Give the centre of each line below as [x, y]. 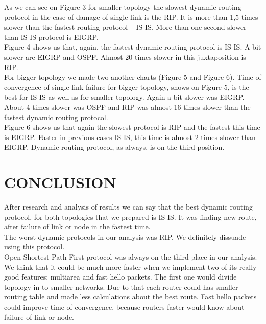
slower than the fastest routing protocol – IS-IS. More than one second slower [125, 27]
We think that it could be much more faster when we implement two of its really [130, 267]
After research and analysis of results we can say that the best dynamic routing [128, 207]
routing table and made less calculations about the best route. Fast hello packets [130, 297]
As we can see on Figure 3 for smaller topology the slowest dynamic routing [123, 7]
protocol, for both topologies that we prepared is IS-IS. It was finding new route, [130, 216]
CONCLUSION [60, 182]
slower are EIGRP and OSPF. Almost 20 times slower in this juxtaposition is [125, 56]
